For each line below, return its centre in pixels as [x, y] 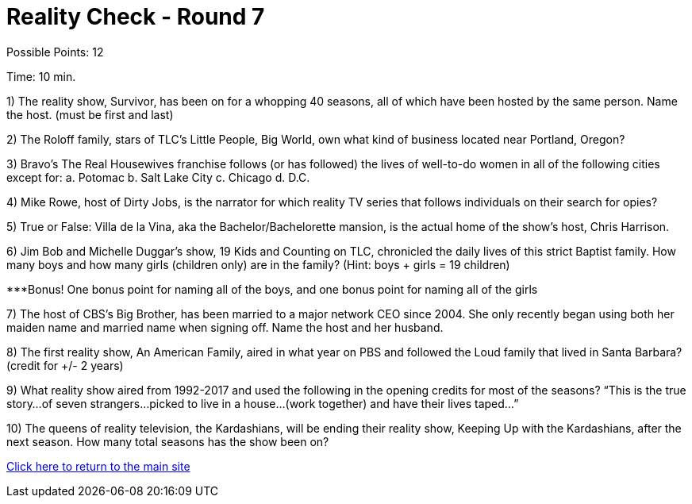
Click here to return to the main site [98, 466]
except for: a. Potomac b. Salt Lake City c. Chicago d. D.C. [158, 177]
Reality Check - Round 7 [136, 17]
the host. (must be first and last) [90, 114]
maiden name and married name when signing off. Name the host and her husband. [225, 327]
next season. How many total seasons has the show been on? [168, 441]
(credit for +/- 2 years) [65, 365]
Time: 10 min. [41, 76]
